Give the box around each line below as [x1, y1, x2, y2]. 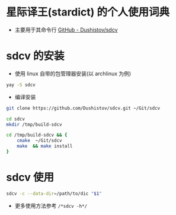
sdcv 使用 [6, 170, 55, 184]
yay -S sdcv [6, 81, 36, 88]
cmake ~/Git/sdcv [17, 138, 62, 144]
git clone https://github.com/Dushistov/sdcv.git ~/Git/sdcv [6, 105, 161, 111]
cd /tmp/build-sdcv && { [6, 132, 68, 138]
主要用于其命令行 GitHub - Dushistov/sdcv [14, 26, 118, 33]
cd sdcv [6, 116, 25, 122]
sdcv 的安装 [6, 49, 65, 63]
